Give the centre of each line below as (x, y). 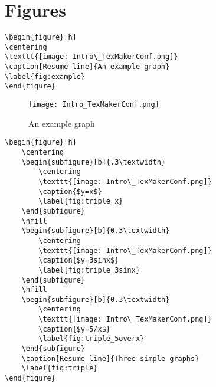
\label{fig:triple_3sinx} (89, 270)
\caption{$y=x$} (70, 191)
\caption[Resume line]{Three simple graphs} (110, 358)
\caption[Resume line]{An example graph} (87, 67)
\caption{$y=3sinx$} (79, 260)
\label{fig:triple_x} (81, 201)
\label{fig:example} (45, 76)
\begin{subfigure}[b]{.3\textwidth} (94, 162)
